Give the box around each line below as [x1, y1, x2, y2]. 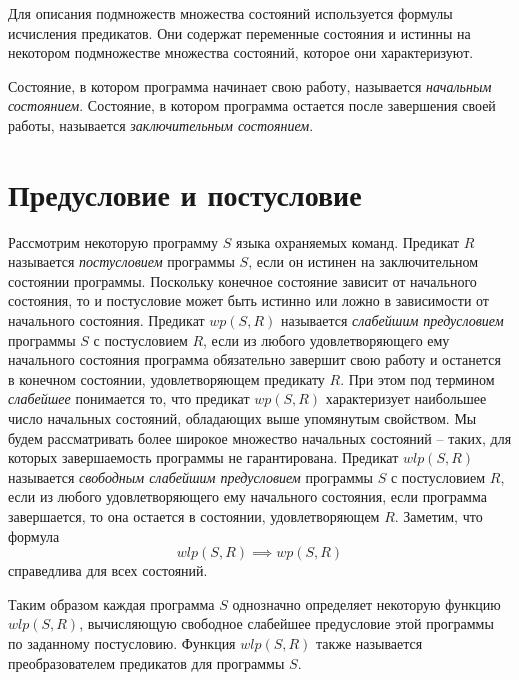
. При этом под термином [340, 368, 495, 389]
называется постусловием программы [8, 251, 235, 272]
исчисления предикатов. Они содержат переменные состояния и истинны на [8, 22, 471, 43]
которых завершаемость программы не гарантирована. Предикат [8, 447, 399, 468]
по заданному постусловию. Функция [8, 632, 236, 653]
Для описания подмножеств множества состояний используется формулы [8, 3, 453, 23]
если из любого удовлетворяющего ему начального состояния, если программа [8, 486, 487, 507]
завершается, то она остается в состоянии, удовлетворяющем [8, 506, 380, 526]
